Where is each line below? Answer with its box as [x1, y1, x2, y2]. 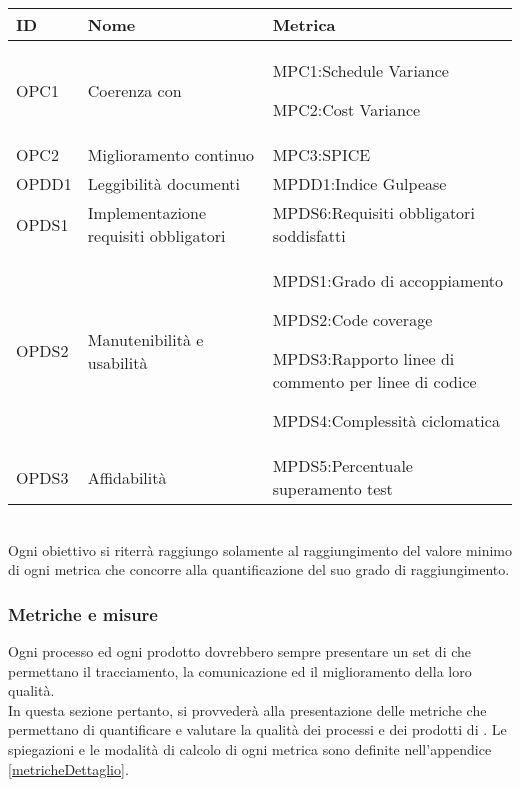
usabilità [87, 350, 148, 374]
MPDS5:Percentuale [272, 454, 413, 477]
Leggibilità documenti [87, 172, 241, 195]
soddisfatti [272, 224, 346, 247]
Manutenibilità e [87, 327, 204, 351]
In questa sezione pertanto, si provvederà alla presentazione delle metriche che [8, 699, 487, 720]
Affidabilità [87, 465, 167, 489]
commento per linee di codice [272, 370, 477, 393]
